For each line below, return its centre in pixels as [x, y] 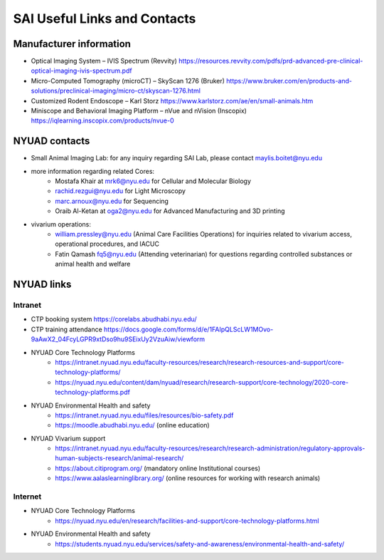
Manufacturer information [72, 44]
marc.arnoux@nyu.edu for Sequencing [112, 201]
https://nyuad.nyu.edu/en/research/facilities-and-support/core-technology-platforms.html [187, 521]
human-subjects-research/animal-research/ [119, 458]
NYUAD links [42, 285]
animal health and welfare [93, 264]
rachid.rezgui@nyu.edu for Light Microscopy [121, 191]
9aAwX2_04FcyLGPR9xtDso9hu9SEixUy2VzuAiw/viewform [118, 339]
